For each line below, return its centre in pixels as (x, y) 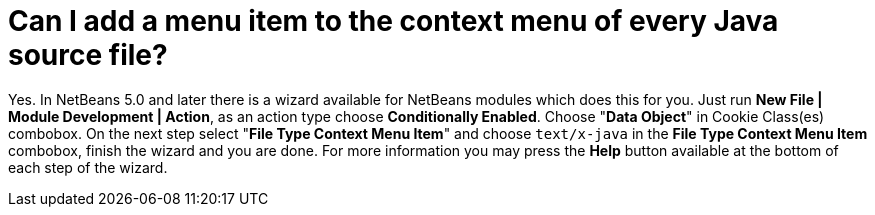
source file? (88, 55)
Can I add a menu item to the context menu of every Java (393, 21)
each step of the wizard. (88, 167)
